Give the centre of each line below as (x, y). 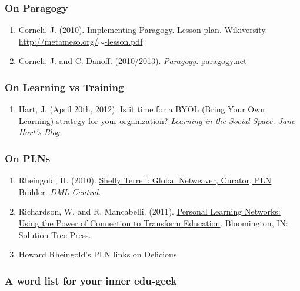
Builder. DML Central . (60, 191)
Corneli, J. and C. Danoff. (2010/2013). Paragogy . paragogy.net (133, 61)
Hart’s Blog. (40, 132)
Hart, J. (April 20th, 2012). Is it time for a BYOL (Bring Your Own (142, 109)
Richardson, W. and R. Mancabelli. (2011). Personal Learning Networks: (149, 211)
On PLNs (28, 158)
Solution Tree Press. (55, 234)
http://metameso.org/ (58, 41)
